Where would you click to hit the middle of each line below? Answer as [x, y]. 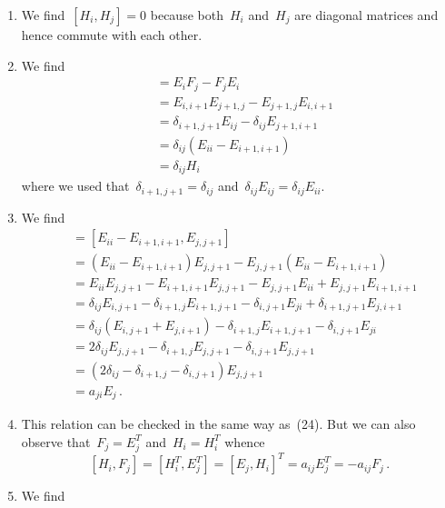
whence [245, 441]
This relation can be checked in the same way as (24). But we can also [218, 424]
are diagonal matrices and [366, 15]
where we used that [75, 186]
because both [187, 15]
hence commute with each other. [112, 35]
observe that [56, 441]
